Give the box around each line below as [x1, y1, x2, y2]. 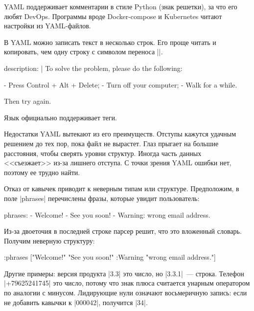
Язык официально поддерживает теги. [4, 112, 117, 122]
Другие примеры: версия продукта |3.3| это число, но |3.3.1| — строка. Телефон [4, 268, 244, 278]
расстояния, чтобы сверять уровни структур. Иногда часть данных [4, 148, 202, 158]
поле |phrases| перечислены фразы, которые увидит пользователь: [4, 193, 200, 203]
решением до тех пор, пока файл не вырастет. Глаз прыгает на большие [4, 138, 219, 148]
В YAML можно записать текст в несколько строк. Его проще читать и [4, 37, 216, 47]
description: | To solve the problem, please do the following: [4, 63, 183, 73]
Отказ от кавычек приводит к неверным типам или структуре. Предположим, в [4, 183, 239, 194]
